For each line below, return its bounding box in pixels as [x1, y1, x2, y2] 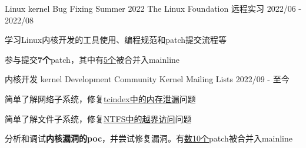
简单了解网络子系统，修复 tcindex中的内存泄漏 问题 [5, 92, 196, 105]
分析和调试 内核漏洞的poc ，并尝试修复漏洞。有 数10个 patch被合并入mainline [5, 132, 293, 144]
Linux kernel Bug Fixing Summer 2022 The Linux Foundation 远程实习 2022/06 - [5, 2, 301, 14]
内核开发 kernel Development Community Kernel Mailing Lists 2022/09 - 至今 [5, 73, 290, 85]
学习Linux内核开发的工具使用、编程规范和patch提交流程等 [5, 33, 227, 46]
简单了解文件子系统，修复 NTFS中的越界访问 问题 [5, 112, 192, 125]
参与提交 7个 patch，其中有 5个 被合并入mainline [5, 53, 180, 65]
